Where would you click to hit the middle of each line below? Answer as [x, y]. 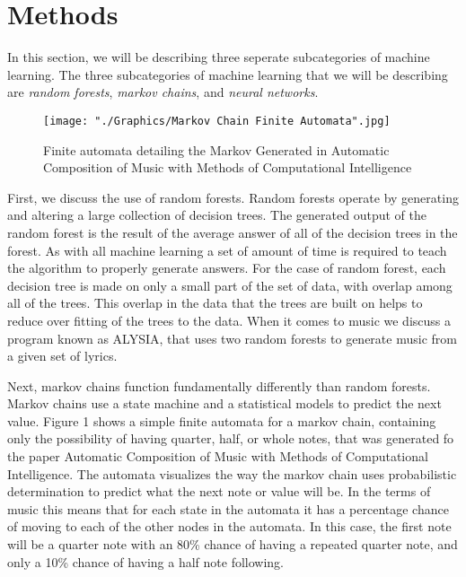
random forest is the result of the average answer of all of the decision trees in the [233, 232]
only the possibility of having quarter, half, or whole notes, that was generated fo [231, 438]
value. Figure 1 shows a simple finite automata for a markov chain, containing [222, 420]
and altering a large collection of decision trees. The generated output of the [217, 215]
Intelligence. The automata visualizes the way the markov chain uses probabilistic [232, 473]
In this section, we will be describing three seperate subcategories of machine [219, 57]
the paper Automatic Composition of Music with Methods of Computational [218, 456]
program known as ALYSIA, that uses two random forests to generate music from [232, 338]
